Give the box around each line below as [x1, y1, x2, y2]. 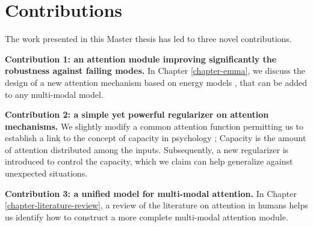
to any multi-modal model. [5, 88, 104, 100]
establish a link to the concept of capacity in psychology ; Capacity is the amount [5, 132, 306, 144]
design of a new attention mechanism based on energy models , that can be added [5, 76, 307, 88]
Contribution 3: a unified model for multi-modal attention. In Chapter [5, 187, 297, 199]
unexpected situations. [5, 167, 88, 180]
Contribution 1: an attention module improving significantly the [5, 52, 277, 65]
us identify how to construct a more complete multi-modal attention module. [5, 210, 288, 223]
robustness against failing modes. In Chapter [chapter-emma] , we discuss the [5, 64, 305, 77]
